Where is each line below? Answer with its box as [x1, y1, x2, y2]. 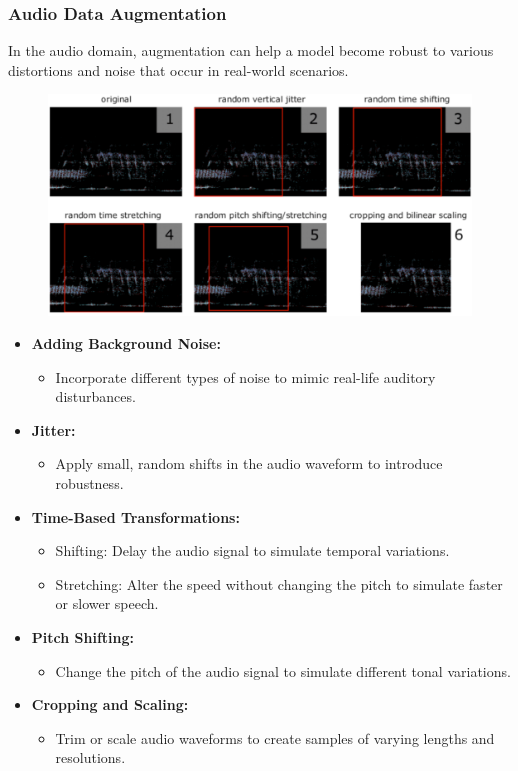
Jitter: [31, 419, 76, 440]
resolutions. [55, 747, 126, 768]
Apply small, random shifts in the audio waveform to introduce [55, 453, 443, 474]
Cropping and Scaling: [31, 694, 189, 715]
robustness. [55, 473, 124, 494]
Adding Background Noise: [31, 333, 221, 354]
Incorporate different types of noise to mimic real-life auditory [55, 366, 436, 387]
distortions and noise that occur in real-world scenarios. [8, 59, 349, 80]
